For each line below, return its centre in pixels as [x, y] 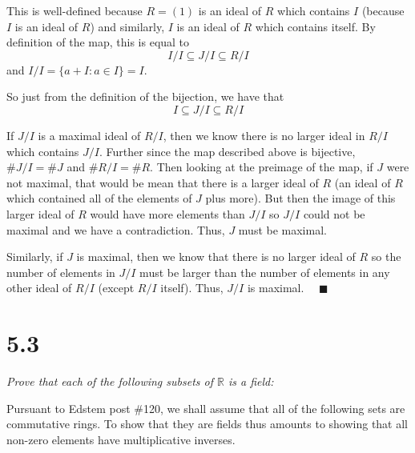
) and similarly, [127, 26]
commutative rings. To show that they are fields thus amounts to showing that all [207, 424]
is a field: [251, 381]
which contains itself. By [315, 26]
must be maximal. [282, 229]
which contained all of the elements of [99, 198]
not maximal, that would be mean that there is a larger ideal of [163, 182]
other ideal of [39, 288]
